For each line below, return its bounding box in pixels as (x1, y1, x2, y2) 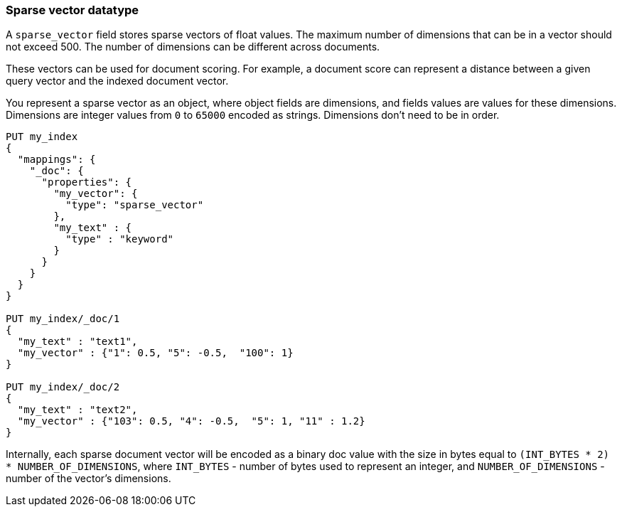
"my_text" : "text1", (17, 336, 138, 348)
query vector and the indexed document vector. (6, 75, 229, 87)
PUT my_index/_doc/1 (6, 313, 120, 325)
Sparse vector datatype (6, 3, 139, 17)
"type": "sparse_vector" (65, 199, 204, 211)
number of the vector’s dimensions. (6, 472, 171, 485)
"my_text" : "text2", (17, 404, 138, 416)
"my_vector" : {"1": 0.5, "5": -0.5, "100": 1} (17, 347, 294, 359)
